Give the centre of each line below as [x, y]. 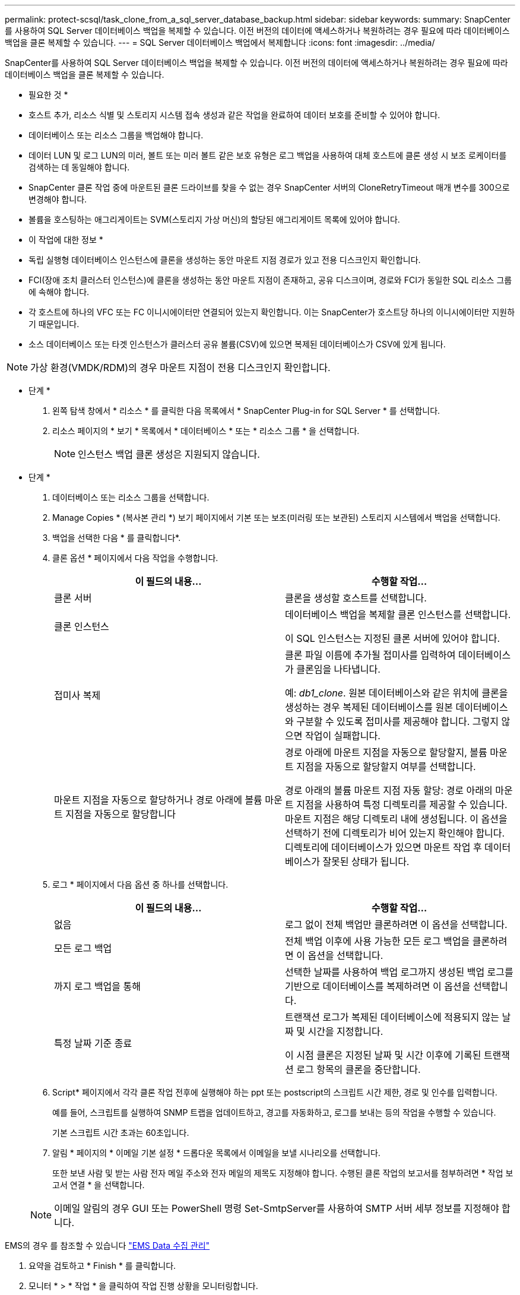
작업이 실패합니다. [343, 736]
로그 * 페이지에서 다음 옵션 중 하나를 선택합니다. [140, 884]
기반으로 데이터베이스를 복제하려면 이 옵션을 [378, 986]
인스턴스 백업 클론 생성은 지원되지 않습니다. [169, 454]
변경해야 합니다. [58, 199]
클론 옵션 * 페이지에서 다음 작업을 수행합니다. [135, 558]
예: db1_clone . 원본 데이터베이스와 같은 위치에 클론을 [397, 693]
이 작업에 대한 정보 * [66, 240]
